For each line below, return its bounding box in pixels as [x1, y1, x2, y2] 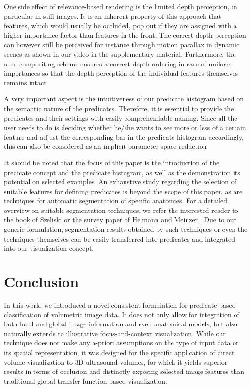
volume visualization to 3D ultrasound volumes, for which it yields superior [4, 357, 228, 367]
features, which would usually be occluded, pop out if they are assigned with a [4, 20, 237, 31]
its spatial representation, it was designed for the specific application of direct [4, 347, 235, 357]
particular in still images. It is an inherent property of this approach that [4, 11, 221, 21]
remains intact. [4, 77, 48, 87]
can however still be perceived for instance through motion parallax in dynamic [4, 39, 240, 49]
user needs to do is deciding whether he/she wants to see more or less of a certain [4, 122, 246, 132]
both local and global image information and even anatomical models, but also [4, 319, 237, 329]
